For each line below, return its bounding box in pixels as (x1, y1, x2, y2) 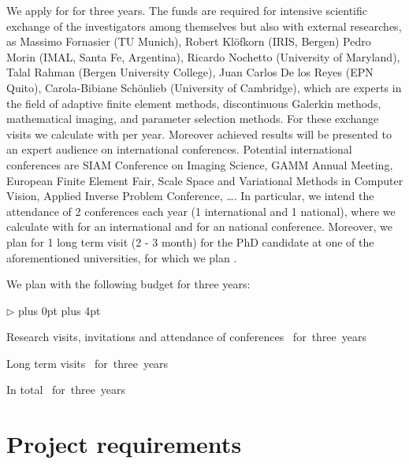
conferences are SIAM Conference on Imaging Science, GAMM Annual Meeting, (6, 156, 393, 173)
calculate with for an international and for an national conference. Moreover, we (6, 218, 392, 235)
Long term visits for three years (6, 354, 169, 371)
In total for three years (6, 381, 126, 398)
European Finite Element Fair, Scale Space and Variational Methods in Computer (6, 172, 403, 188)
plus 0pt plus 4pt (18, 302, 101, 318)
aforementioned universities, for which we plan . (6, 249, 237, 265)
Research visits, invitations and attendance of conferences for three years (6, 329, 367, 345)
